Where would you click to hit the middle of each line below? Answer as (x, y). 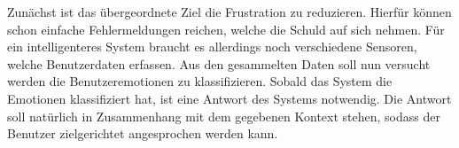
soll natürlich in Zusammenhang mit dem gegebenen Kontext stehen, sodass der (224, 116)
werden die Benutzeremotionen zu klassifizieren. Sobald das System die (200, 81)
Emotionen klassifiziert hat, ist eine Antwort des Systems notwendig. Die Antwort (229, 98)
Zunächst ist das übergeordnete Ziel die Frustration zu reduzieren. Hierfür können (229, 12)
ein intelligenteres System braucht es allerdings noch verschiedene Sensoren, (212, 47)
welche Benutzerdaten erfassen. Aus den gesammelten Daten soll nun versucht (219, 63)
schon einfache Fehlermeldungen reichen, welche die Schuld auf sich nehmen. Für (226, 29)
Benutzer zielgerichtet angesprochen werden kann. (143, 133)
